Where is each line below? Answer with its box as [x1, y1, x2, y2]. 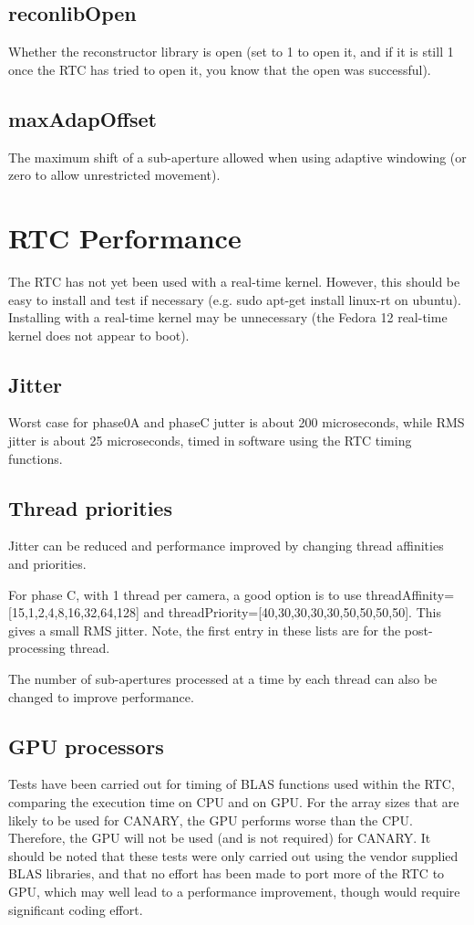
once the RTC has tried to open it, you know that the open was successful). [8, 59, 431, 79]
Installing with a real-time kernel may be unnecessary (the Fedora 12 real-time [8, 308, 448, 327]
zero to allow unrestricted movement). [8, 165, 221, 184]
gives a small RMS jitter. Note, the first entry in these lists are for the [8, 620, 401, 639]
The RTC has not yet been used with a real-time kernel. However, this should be [8, 271, 460, 290]
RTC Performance [8, 218, 242, 256]
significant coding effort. [8, 899, 143, 919]
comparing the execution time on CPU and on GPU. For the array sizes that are [8, 793, 459, 812]
